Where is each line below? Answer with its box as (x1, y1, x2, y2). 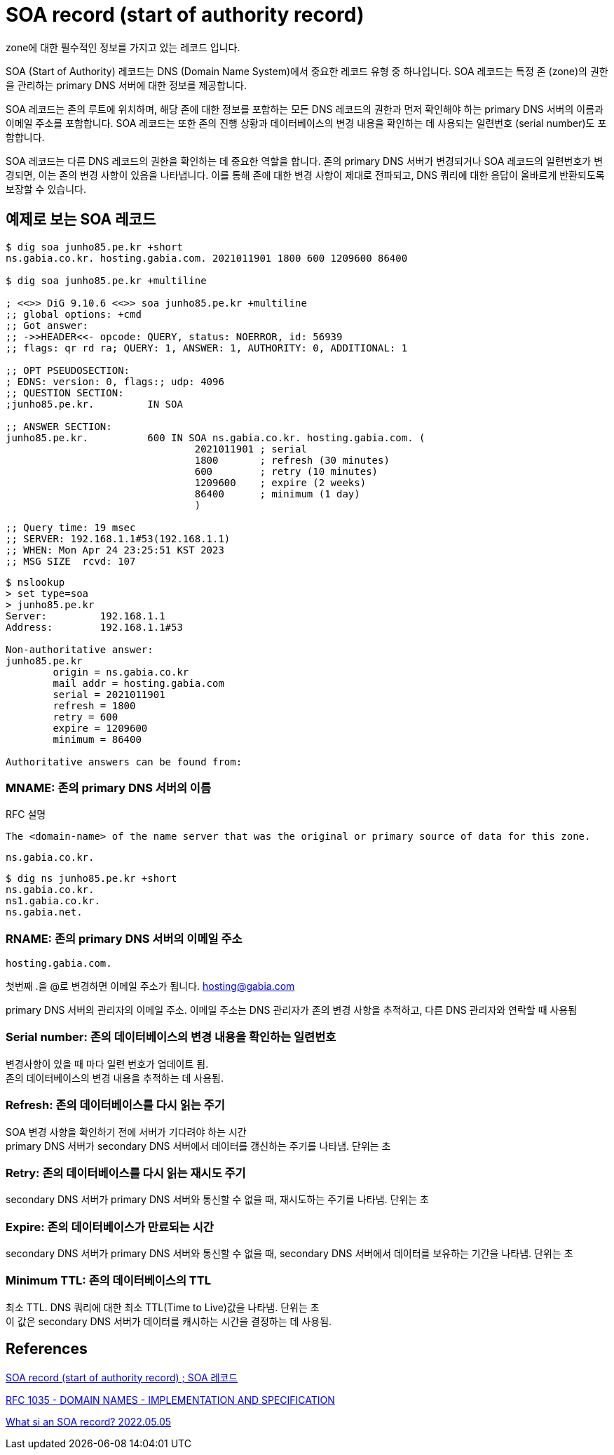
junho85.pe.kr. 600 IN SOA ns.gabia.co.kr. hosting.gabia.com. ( (6, 431, 425, 443)
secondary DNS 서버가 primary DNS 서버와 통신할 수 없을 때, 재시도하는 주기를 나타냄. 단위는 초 (6, 1193, 429, 1206)
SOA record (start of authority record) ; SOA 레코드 (6, 1371, 238, 1383)
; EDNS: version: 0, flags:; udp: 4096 (6, 375, 224, 387)
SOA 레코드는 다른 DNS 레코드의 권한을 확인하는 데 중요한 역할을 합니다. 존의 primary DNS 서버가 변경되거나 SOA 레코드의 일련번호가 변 (6, 154, 603, 167)
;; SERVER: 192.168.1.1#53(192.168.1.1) (6, 532, 231, 544)
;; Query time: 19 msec (6, 521, 136, 533)
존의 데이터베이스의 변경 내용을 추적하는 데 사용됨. (6, 1071, 224, 1084)
